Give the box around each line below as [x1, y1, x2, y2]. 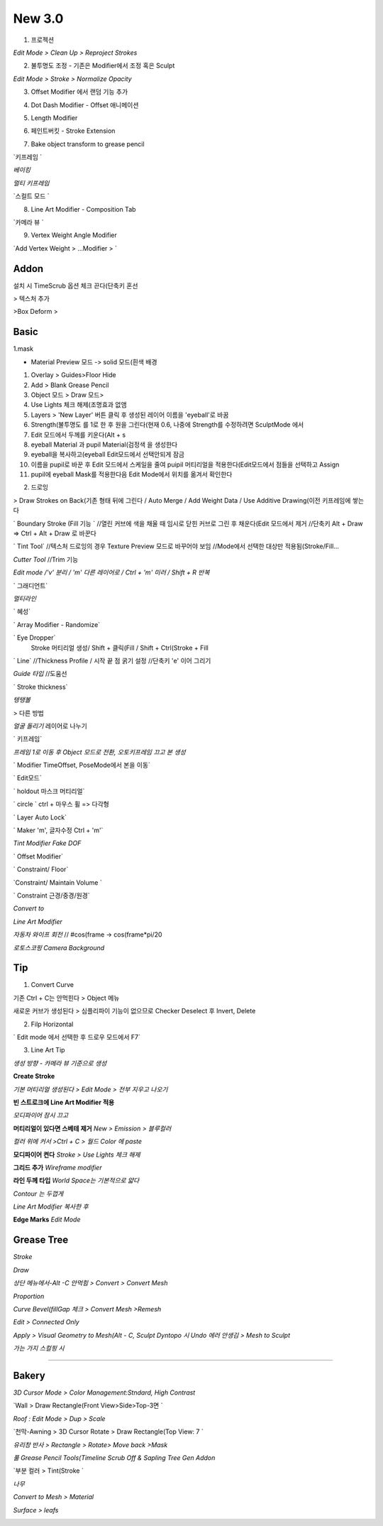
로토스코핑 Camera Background [13, 943, 105, 952]
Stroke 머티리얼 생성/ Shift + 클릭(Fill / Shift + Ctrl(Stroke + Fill [30, 643, 209, 652]
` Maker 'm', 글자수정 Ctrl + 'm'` [13, 826, 104, 834]
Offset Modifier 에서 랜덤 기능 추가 [30, 87, 128, 96]
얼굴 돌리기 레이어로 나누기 [13, 721, 88, 730]
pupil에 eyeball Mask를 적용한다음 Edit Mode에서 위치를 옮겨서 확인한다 [30, 470, 233, 479]
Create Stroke [13, 1072, 55, 1081]
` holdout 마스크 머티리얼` [13, 787, 85, 795]
